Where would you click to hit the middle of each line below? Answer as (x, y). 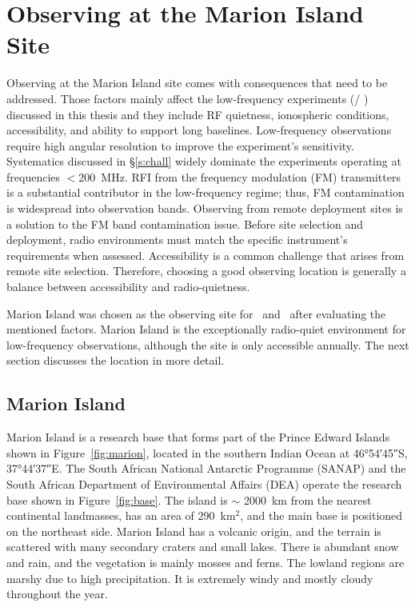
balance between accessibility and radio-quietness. (128, 287)
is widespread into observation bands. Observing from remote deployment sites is (205, 208)
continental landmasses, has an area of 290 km (121, 515)
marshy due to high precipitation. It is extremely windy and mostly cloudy (190, 578)
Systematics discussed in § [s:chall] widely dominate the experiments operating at (204, 161)
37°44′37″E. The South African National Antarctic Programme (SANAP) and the (206, 468)
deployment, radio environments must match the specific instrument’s (177, 240)
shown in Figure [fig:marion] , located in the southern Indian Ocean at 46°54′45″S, (207, 452)
